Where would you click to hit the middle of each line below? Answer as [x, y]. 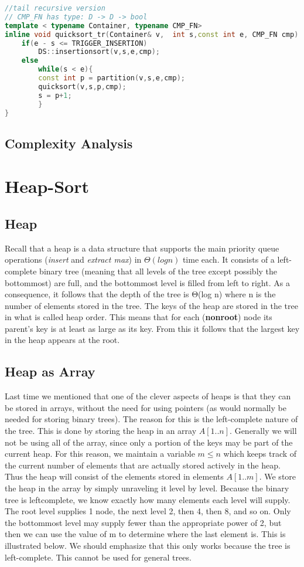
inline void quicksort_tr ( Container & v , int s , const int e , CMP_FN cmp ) [152, 34]
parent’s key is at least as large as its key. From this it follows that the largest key [152, 328]
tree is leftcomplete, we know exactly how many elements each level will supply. [148, 499]
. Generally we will [263, 431]
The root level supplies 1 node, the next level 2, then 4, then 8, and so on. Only [148, 511]
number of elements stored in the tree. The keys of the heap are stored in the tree [151, 305]
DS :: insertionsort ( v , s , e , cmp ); [99, 52]
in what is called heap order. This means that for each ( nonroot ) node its [139, 317]
